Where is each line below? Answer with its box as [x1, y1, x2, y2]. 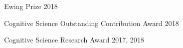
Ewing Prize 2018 [4, 1, 58, 11]
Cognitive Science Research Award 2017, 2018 [4, 34, 144, 45]
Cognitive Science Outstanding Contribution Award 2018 [4, 17, 179, 28]
